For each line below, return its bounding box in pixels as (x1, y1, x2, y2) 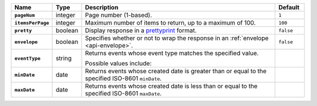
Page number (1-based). (85, 11, 153, 19)
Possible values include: (85, 59, 152, 67)
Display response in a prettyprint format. (85, 26, 197, 35)
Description (85, 4, 119, 11)
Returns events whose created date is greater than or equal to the (85, 67, 267, 75)
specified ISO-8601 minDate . (85, 74, 162, 82)
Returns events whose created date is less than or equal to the (85, 82, 258, 90)
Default (278, 4, 299, 11)
